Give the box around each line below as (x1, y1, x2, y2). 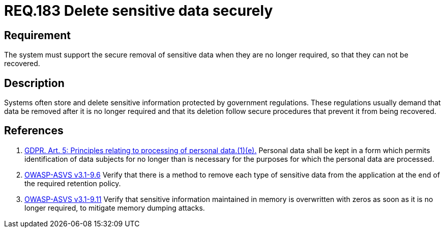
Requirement (4, 28, 71, 42)
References (4, 124, 64, 137)
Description (4, 76, 65, 90)
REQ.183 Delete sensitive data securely (4, 2, 273, 19)
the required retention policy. (24, 179, 121, 188)
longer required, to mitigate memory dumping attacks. (24, 203, 205, 212)
